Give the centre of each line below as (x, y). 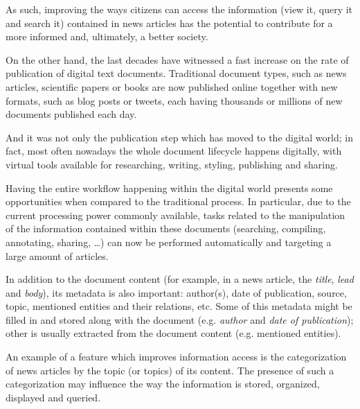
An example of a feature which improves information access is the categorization (176, 357)
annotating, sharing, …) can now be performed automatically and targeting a (169, 242)
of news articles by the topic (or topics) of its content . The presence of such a (170, 370)
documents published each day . (71, 114)
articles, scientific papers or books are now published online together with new (172, 86)
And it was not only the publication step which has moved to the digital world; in (179, 137)
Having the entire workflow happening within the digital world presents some (169, 188)
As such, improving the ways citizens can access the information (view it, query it (179, 9)
